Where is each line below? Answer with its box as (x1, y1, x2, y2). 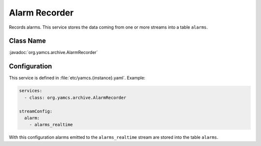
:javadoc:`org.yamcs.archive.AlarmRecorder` (9, 49, 98, 55)
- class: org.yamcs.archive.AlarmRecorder (24, 95, 127, 100)
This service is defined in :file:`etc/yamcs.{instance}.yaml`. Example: (9, 75, 145, 81)
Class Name (9, 37, 46, 45)
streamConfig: (19, 108, 53, 114)
